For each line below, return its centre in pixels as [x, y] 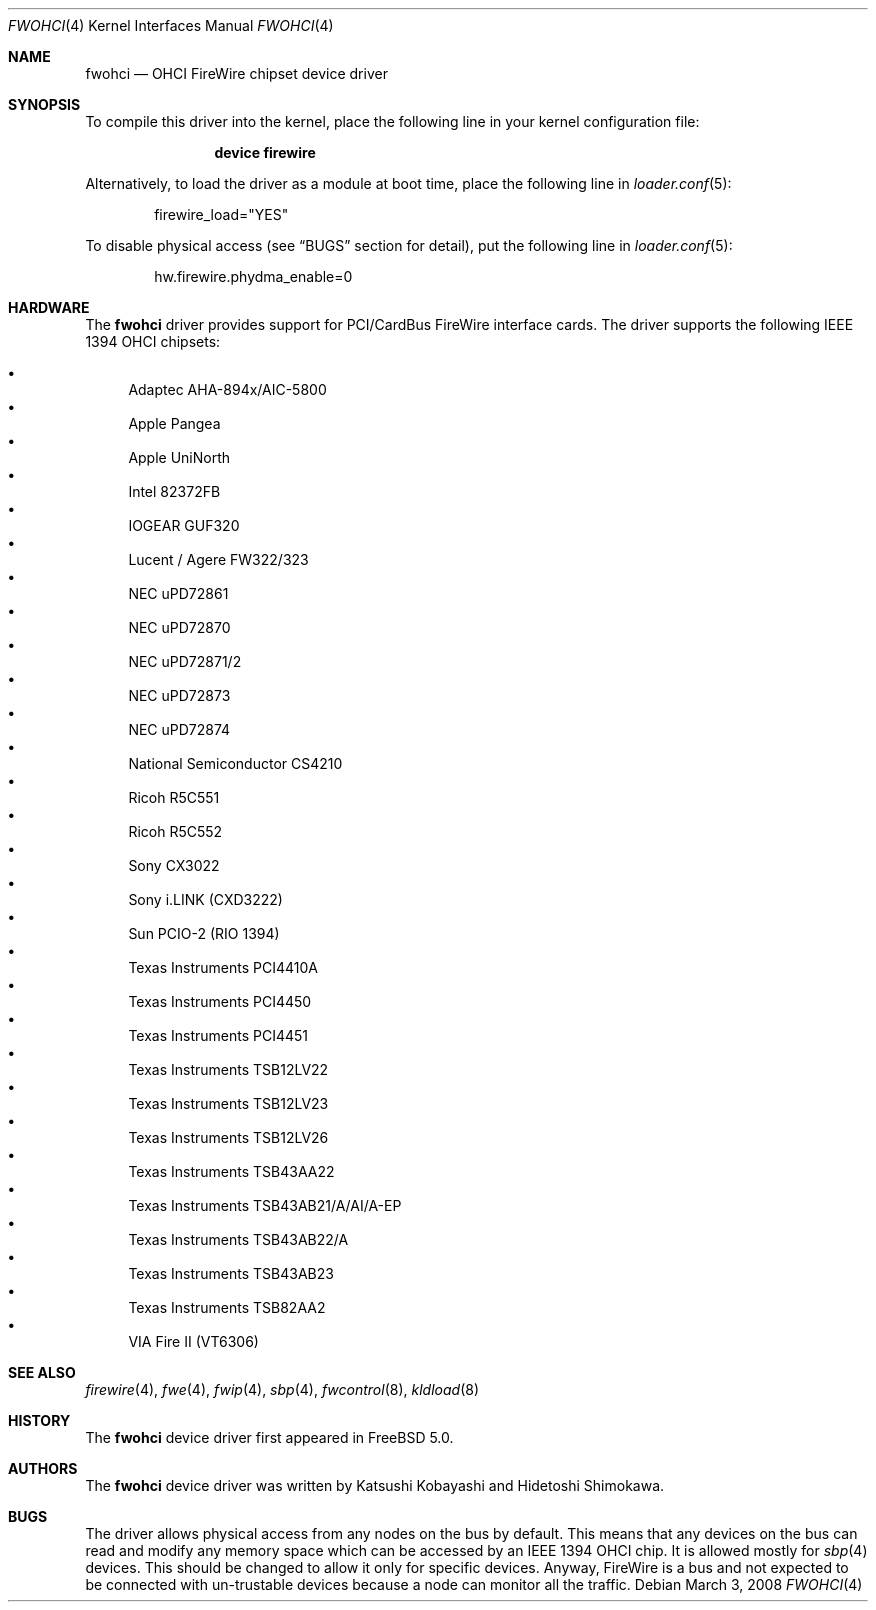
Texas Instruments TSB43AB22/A [238, 1239]
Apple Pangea [174, 423]
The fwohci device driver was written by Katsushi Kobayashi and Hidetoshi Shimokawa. [375, 1485]
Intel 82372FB [174, 491]
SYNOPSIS [44, 104]
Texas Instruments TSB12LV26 [228, 1137]
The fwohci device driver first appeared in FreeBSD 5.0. [269, 1437]
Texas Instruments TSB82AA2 [227, 1307]
